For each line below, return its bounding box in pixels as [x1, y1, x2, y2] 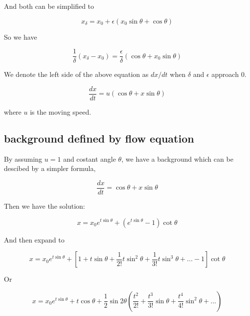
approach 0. [211, 69, 247, 79]
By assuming [4, 153, 43, 164]
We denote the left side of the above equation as [4, 69, 149, 79]
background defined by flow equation [4, 130, 194, 146]
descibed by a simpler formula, [4, 163, 96, 173]
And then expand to [4, 234, 65, 244]
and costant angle [63, 153, 116, 164]
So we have [4, 31, 37, 42]
